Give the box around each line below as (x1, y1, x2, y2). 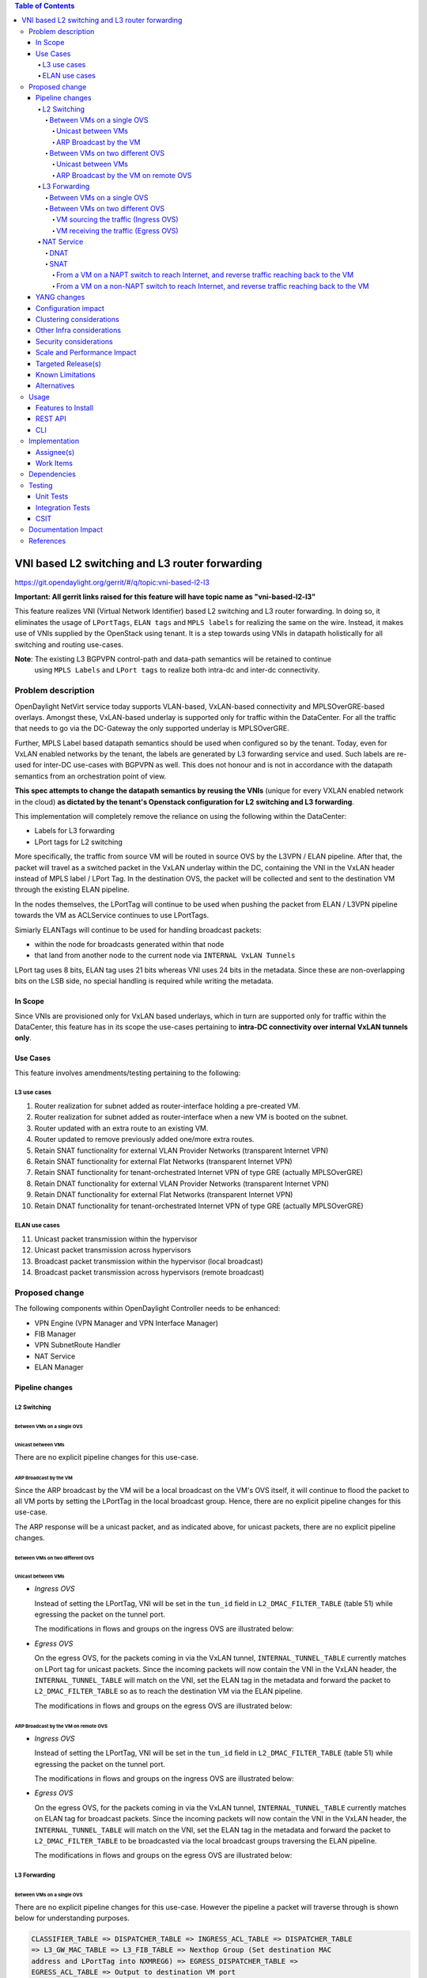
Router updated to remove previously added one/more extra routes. (34, 1135, 255, 1144)
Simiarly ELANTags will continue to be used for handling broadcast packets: (14, 925, 262, 934)
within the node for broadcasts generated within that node (34, 939, 225, 949)
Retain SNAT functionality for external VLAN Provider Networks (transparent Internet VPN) (34, 1146, 329, 1155)
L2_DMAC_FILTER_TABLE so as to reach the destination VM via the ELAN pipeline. (34, 1686, 304, 1696)
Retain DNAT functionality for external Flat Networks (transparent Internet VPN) (34, 1190, 293, 1199)
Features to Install (36, 404, 94, 413)
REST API (36, 414, 66, 423)
